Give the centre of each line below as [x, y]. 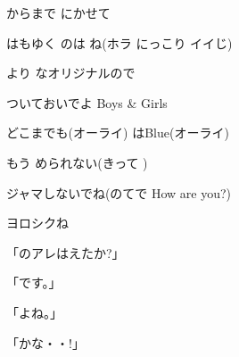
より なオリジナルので [71, 73]
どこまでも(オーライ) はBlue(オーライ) [118, 133]
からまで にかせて [58, 12]
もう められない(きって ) [77, 162]
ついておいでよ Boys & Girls [87, 102]
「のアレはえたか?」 [66, 252]
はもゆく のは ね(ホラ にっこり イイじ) [119, 42]
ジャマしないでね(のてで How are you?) [119, 192]
